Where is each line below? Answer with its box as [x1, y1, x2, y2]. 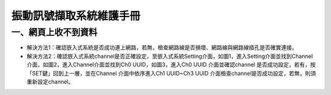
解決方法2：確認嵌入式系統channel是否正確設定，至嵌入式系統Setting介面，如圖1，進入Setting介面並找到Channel [26, 52, 313, 60]
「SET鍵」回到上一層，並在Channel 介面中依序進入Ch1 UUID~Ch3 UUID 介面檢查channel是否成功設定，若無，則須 [26, 69, 316, 77]
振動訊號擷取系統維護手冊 [11, 9, 141, 23]
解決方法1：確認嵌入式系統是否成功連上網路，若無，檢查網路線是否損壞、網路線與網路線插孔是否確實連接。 [26, 44, 297, 51]
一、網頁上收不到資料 [11, 27, 97, 38]
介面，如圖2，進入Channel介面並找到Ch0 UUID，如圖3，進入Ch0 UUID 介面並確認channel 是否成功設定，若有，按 [26, 61, 316, 68]
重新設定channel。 [26, 78, 74, 85]
